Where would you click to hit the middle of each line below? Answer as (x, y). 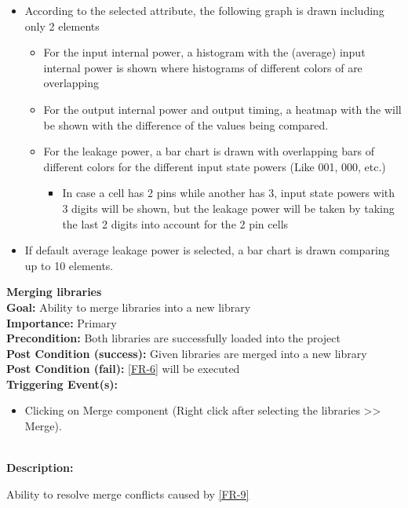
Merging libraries (54, 292)
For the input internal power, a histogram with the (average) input (204, 52)
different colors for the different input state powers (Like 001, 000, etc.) (215, 166)
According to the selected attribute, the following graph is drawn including (204, 10)
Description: (40, 468)
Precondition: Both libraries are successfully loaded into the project (173, 338)
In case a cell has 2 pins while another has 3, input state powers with (229, 193)
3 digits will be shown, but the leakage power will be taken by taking (228, 208)
